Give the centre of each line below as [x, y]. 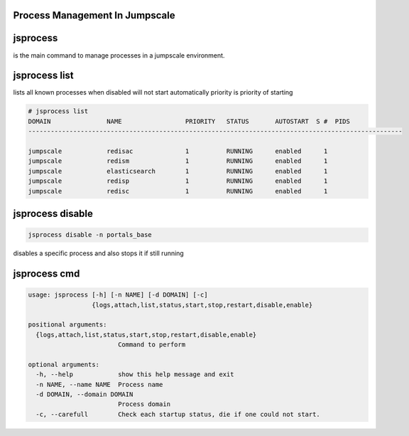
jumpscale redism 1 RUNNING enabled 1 [178, 161]
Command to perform [152, 345]
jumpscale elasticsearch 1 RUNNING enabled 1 [178, 171]
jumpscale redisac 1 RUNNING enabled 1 [178, 151]
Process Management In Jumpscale [94, 15]
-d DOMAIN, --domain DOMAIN [84, 394]
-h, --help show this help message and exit [135, 374]
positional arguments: [67, 325]
